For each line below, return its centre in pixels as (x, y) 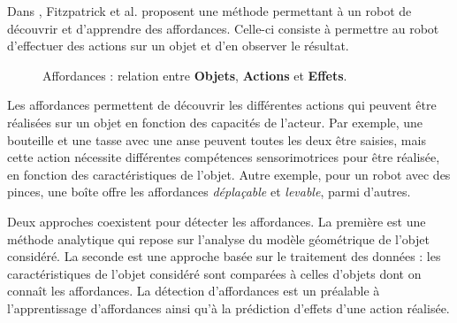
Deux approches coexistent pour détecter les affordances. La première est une (217, 221)
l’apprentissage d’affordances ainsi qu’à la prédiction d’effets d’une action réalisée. (228, 308)
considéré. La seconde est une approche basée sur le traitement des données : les (224, 256)
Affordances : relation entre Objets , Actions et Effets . (195, 75)
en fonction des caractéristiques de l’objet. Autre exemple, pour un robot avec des (229, 174)
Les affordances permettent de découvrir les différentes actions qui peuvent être (222, 105)
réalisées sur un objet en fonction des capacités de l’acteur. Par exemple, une (215, 122)
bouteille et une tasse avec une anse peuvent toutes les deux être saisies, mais (217, 139)
